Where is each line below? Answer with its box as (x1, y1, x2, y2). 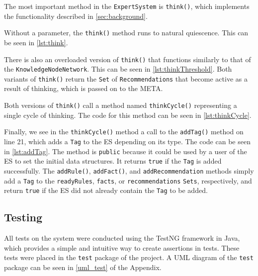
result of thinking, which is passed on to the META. (4, 83, 163, 93)
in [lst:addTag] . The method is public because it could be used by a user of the (4, 146, 247, 156)
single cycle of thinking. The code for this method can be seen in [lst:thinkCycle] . (4, 109, 252, 120)
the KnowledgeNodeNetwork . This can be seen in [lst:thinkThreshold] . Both (4, 64, 232, 74)
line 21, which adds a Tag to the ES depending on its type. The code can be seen (4, 136, 251, 146)
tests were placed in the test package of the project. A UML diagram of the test (4, 252, 254, 263)
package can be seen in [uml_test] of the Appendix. (4, 262, 162, 272)
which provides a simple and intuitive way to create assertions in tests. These (4, 242, 240, 253)
